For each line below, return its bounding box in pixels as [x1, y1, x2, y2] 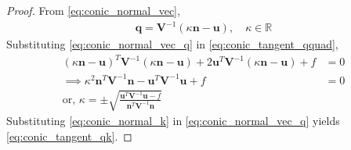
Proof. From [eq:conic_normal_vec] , [6, 2, 180, 18]
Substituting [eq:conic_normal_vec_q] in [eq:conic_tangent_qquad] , [6, 36, 338, 52]
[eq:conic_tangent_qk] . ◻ [6, 127, 132, 144]
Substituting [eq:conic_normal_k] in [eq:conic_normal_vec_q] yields [6, 112, 340, 129]
